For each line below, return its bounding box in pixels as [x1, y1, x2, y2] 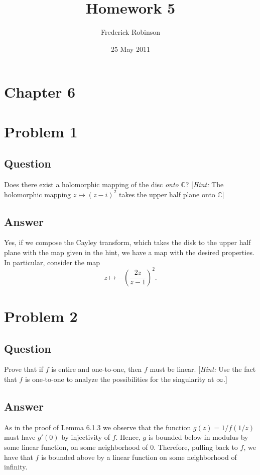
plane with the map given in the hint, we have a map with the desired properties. [4, 247, 254, 258]
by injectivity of [61, 432, 110, 442]
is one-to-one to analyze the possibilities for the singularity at [25, 373, 214, 384]
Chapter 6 [4, 82, 76, 102]
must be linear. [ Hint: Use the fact [150, 364, 256, 374]
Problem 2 [4, 305, 78, 326]
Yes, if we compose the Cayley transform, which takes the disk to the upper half [4, 237, 251, 248]
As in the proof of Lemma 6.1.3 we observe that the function [4, 422, 191, 432]
